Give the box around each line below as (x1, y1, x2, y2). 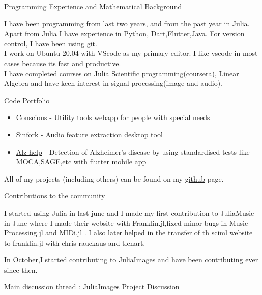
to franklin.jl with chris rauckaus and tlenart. (4, 237, 145, 248)
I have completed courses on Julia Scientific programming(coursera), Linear (4, 68, 239, 78)
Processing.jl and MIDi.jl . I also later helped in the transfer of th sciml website (4, 227, 253, 238)
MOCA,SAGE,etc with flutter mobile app (16, 156, 147, 167)
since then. (4, 264, 38, 275)
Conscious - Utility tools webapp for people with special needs (16, 112, 210, 123)
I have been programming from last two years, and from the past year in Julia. (4, 18, 250, 28)
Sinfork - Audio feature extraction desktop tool (16, 129, 163, 139)
